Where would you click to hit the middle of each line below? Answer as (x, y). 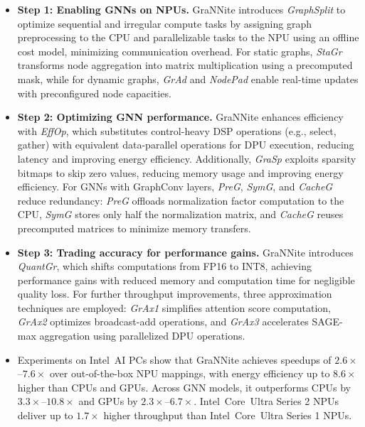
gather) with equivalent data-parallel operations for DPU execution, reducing (186, 145)
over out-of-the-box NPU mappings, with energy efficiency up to (190, 373)
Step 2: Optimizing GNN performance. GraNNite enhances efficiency (180, 117)
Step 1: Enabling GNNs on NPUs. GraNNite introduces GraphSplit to (181, 9)
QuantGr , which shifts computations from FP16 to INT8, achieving (164, 266)
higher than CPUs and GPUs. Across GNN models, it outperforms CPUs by (184, 387)
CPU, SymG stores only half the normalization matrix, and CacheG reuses (180, 214)
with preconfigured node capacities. (94, 93)
